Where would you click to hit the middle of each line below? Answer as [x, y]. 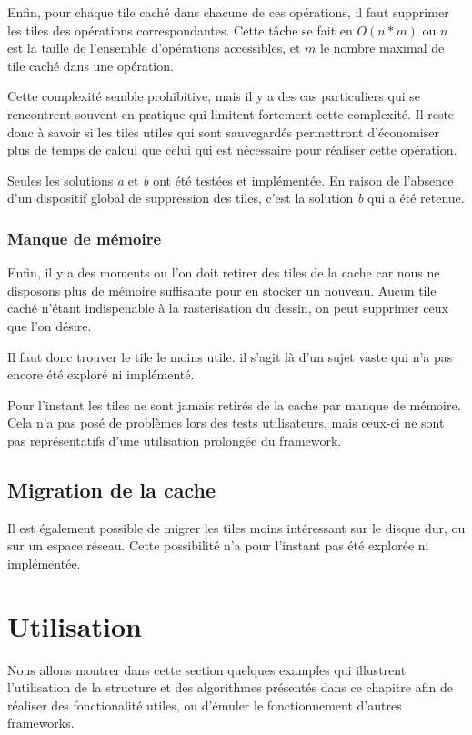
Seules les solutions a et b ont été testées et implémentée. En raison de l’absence [231, 180]
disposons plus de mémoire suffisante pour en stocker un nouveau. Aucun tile [222, 290]
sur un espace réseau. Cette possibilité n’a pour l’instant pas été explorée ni [218, 545]
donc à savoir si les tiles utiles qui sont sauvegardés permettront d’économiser [223, 131]
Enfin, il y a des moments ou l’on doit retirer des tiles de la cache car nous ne [224, 272]
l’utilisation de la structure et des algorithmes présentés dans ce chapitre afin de [230, 687]
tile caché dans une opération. [90, 65]
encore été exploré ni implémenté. [101, 374]
